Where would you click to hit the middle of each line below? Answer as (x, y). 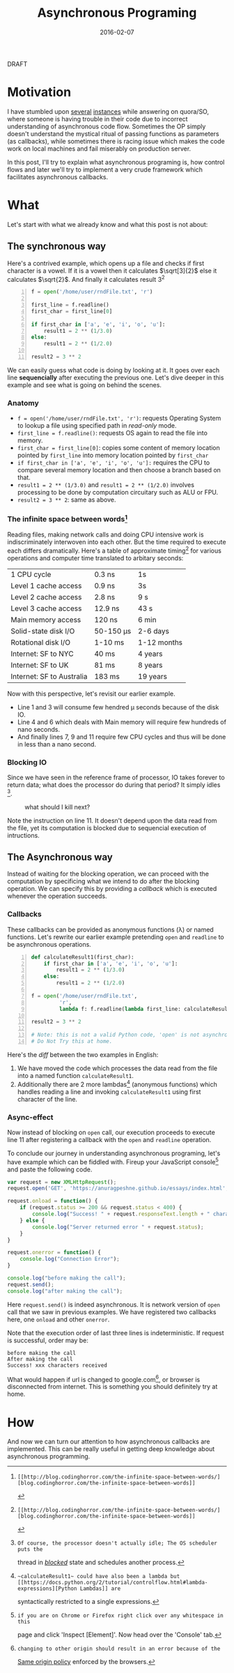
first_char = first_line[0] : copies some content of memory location (119, 448)
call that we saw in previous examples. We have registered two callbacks (112, 1312)
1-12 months (161, 642)
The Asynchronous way (60, 857)
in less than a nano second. (56, 744)
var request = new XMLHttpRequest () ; (62, 1182)
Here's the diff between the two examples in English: (83, 1054)
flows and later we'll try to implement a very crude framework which (105, 170)
